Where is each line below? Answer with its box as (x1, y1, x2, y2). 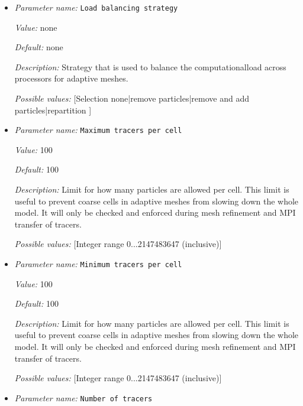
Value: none (14, 21, 57, 33)
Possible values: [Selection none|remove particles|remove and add (14, 92, 250, 105)
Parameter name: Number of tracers (14, 391, 153, 404)
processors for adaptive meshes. (14, 72, 128, 85)
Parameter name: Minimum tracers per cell (14, 258, 182, 270)
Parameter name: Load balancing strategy (14, 1, 178, 13)
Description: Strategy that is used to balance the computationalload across (14, 60, 286, 73)
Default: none (14, 41, 63, 53)
